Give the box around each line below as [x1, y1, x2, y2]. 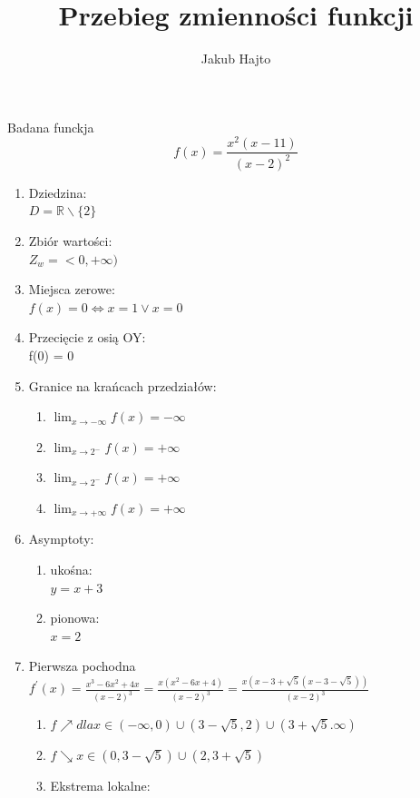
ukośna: [50, 559, 93, 578]
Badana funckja [7, 117, 94, 136]
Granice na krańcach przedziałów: [28, 376, 217, 395]
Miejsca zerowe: [28, 280, 115, 299]
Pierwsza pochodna [28, 656, 136, 675]
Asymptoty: [28, 529, 94, 548]
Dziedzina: [28, 182, 87, 202]
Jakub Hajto [200, 49, 271, 68]
